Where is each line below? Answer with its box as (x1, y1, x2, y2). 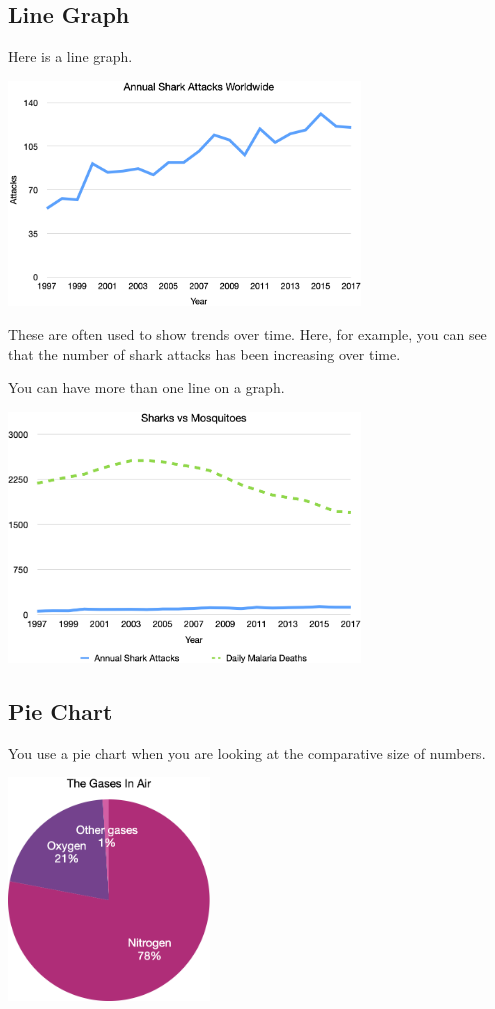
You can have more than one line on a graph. (8, 377, 285, 398)
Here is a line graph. (8, 46, 133, 67)
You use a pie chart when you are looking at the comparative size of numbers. (8, 742, 486, 763)
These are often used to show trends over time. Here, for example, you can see (8, 324, 487, 345)
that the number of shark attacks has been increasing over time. (8, 343, 401, 364)
